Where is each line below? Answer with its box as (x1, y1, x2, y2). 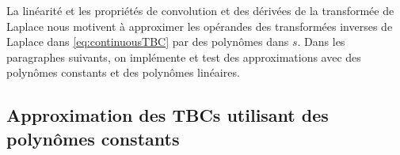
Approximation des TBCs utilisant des (6, 103, 329, 127)
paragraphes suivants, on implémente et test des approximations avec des (6, 48, 361, 65)
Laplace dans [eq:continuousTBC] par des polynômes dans (6, 33, 289, 50)
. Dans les (297, 33, 345, 50)
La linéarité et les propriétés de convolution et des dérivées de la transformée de (6, 2, 394, 18)
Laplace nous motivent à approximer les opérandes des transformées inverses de (6, 17, 393, 34)
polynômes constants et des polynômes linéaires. (6, 64, 240, 81)
